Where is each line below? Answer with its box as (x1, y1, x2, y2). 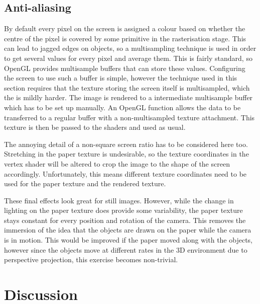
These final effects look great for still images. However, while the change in (4, 195, 234, 205)
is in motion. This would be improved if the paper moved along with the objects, (4, 235, 252, 245)
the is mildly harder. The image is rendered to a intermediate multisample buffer (4, 92, 253, 103)
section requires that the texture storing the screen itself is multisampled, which (4, 82, 250, 93)
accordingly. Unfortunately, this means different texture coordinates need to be (4, 168, 247, 179)
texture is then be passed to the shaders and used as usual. (4, 122, 186, 132)
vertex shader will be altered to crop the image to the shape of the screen (4, 158, 230, 169)
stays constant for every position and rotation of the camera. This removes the (4, 214, 246, 225)
